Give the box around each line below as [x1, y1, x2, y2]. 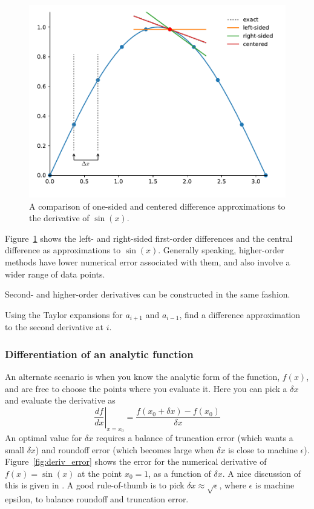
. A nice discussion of [222, 467, 301, 479]
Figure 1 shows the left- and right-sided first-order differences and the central [5, 231, 293, 244]
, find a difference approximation [179, 308, 301, 321]
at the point [77, 467, 122, 479]
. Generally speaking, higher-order [158, 244, 284, 256]
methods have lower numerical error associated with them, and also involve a [5, 255, 290, 268]
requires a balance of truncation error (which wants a [96, 431, 293, 444]
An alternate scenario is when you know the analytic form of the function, [5, 370, 280, 383]
